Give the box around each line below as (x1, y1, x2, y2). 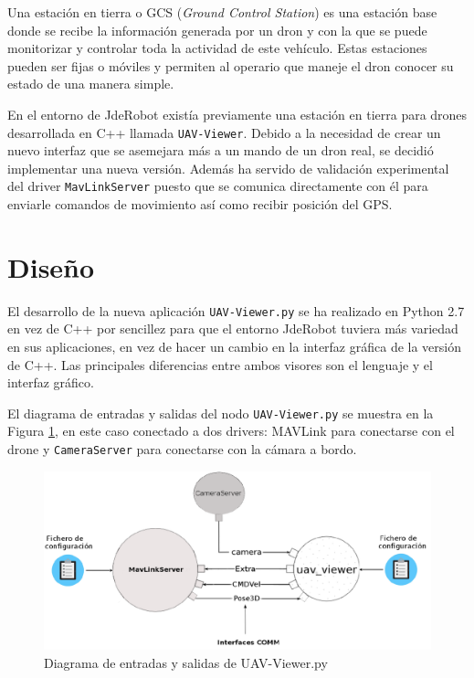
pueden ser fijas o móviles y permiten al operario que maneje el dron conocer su (7, 56, 454, 75)
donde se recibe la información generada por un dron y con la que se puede (7, 20, 427, 39)
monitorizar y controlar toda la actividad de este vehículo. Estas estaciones (7, 38, 427, 58)
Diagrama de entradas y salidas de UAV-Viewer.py (44, 652, 328, 672)
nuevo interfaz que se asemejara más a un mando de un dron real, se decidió (7, 141, 434, 160)
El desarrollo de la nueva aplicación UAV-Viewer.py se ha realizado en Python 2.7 (7, 301, 465, 320)
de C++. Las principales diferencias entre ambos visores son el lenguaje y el (7, 355, 433, 374)
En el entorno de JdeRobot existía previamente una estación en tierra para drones (7, 104, 468, 123)
